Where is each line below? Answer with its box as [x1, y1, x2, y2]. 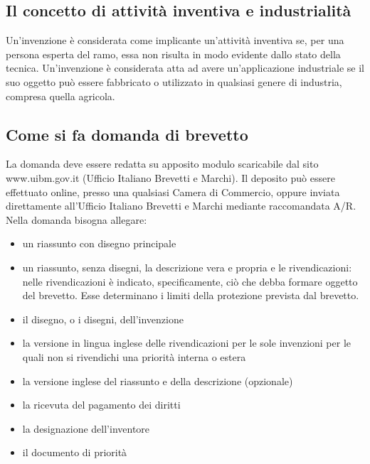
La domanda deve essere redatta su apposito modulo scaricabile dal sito [6, 156, 319, 171]
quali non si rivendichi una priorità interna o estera [22, 349, 246, 364]
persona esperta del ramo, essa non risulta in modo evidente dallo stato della [6, 46, 341, 61]
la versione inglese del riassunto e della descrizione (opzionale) [22, 373, 293, 388]
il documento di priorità [22, 445, 127, 460]
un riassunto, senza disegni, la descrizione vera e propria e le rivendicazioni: [22, 259, 352, 274]
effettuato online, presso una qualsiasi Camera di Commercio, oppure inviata [6, 184, 340, 199]
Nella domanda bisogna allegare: [6, 212, 147, 227]
